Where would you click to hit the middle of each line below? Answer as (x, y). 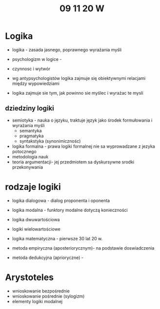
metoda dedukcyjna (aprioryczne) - (48, 257)
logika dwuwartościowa (36, 219)
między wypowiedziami (36, 83)
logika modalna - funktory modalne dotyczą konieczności (70, 210)
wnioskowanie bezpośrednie (41, 291)
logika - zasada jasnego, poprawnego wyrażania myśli (67, 50)
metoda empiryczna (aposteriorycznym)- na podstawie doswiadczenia (83, 248)
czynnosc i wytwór (31, 69)
